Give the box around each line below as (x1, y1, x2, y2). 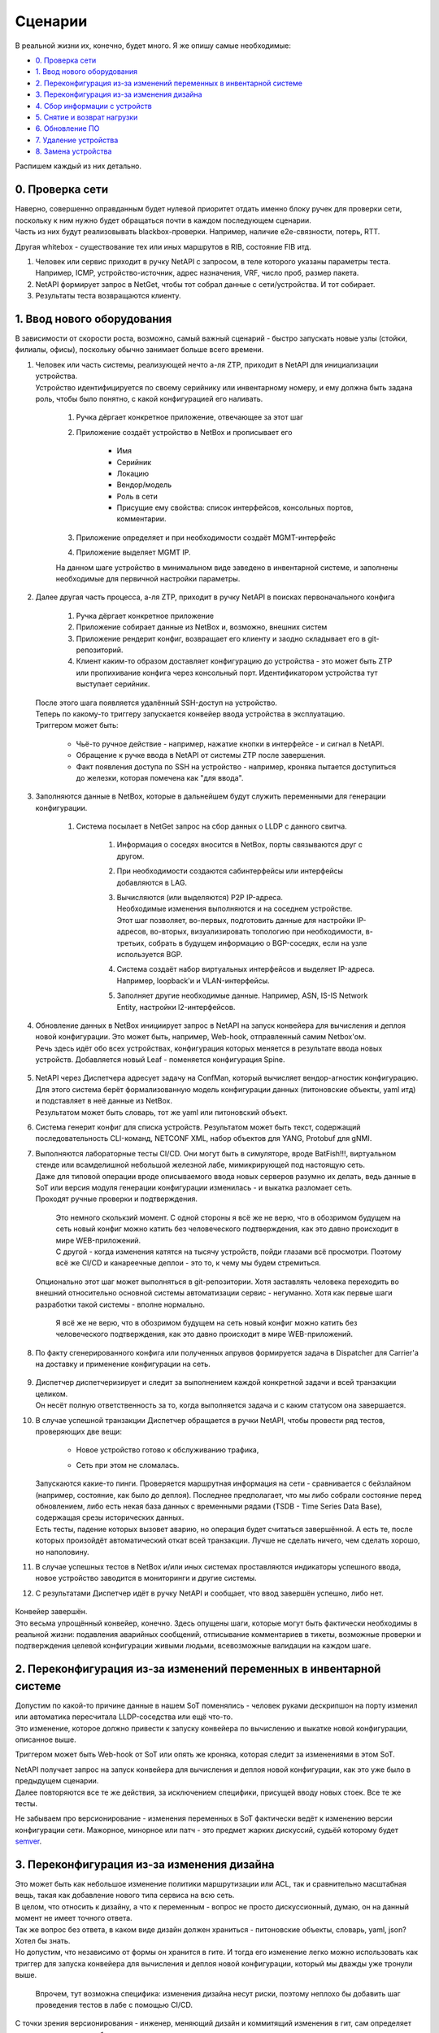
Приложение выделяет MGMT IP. (76, 547, 191, 557)
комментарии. (116, 514, 167, 524)
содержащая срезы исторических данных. (35, 1513, 185, 1522)
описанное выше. (15, 1735, 76, 1744)
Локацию (116, 468, 150, 478)
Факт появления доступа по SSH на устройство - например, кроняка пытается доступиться (76, 761, 397, 772)
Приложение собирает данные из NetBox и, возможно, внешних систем (76, 622, 328, 632)
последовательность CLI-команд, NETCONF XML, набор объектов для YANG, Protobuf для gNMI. (35, 1134, 372, 1143)
